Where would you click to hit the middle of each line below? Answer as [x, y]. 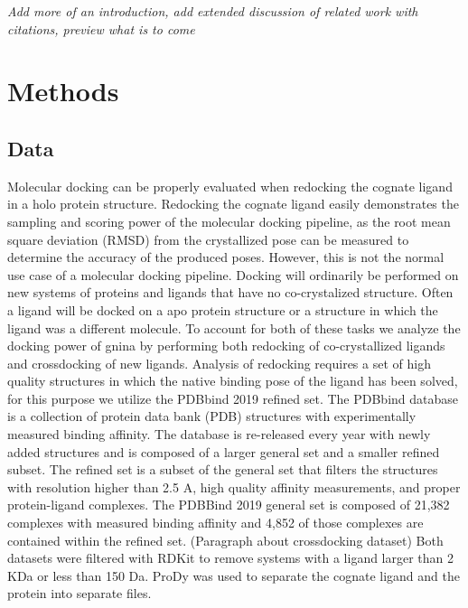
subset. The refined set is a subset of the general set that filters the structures [223, 469]
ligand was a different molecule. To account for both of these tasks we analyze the [234, 327]
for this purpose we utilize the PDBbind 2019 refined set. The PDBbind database [233, 398]
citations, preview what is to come [101, 28]
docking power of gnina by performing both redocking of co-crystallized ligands [226, 346]
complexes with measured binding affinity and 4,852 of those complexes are [215, 523]
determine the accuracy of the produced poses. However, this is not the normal [226, 257]
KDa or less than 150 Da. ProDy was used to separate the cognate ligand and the [234, 575]
